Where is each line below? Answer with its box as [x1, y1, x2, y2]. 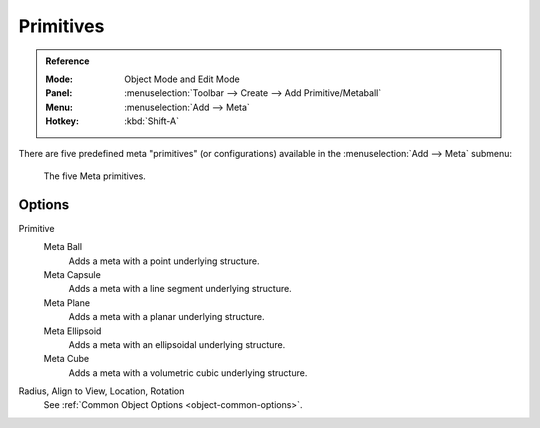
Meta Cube [43, 353, 90, 365]
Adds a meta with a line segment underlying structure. [68, 283, 292, 295]
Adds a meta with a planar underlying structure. [68, 311, 265, 323]
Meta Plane [43, 296, 90, 309]
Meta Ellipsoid [43, 325, 102, 337]
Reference [45, 55, 90, 67]
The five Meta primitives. [43, 170, 147, 182]
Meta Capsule [43, 268, 102, 280]
